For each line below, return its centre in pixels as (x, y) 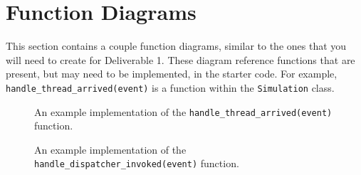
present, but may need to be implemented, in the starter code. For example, (172, 74)
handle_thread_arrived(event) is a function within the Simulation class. (170, 87)
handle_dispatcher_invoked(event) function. (137, 163)
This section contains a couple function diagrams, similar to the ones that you (176, 46)
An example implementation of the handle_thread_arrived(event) (183, 111)
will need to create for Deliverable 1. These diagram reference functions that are (180, 59)
